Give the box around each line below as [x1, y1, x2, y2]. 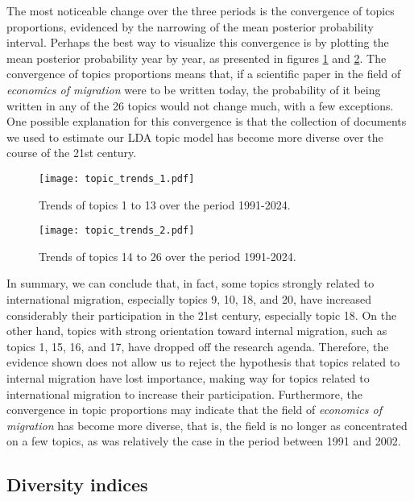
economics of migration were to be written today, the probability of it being [6, 81, 381, 97]
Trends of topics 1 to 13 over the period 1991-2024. [39, 196, 291, 213]
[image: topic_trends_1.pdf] [39, 172, 195, 184]
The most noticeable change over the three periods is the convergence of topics [6, 2, 395, 19]
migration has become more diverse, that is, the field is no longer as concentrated [6, 416, 408, 433]
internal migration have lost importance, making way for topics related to [6, 370, 370, 386]
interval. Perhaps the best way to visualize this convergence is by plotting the [6, 34, 389, 51]
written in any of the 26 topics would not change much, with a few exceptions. [6, 97, 394, 114]
